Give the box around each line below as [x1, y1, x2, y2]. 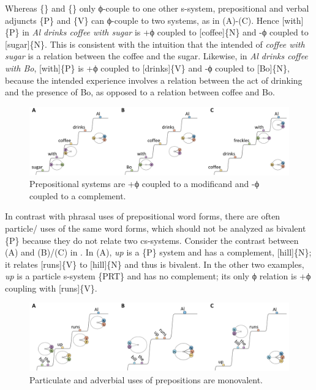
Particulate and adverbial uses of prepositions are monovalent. [29, 373, 263, 386]
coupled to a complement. [29, 189, 126, 202]
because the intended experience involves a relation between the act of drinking [5, 73, 303, 86]
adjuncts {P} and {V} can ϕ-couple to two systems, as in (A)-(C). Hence [5, 13, 279, 26]
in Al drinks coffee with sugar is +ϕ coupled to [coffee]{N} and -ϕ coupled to [22, 26, 309, 39]
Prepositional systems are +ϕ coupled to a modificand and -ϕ [29, 177, 260, 190]
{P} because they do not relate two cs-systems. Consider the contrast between [5, 234, 299, 246]
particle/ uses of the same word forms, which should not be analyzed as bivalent [5, 221, 306, 234]
